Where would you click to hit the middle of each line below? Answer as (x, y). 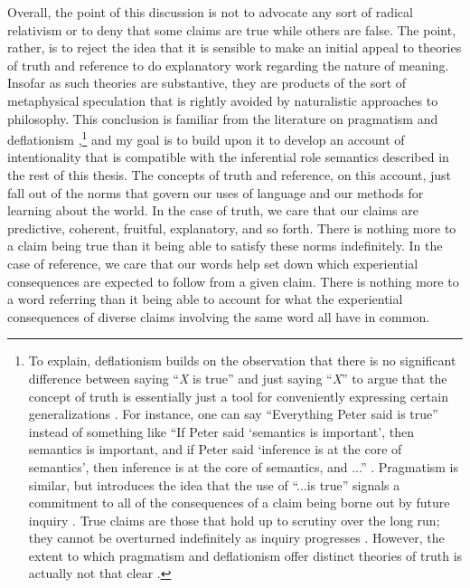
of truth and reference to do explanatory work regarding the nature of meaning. (228, 65)
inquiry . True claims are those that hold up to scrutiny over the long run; (234, 520)
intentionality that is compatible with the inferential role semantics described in (228, 157)
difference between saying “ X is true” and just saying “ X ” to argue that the (238, 378)
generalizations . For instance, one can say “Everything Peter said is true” (233, 414)
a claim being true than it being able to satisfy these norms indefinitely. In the (225, 246)
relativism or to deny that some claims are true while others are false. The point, (232, 29)
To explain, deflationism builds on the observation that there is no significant (242, 360)
